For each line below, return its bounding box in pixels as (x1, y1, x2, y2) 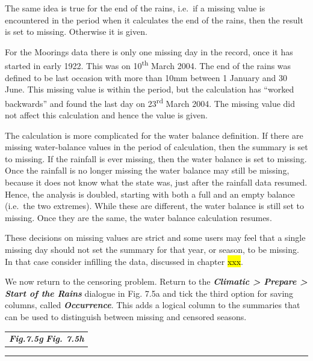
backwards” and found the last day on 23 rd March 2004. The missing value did (5, 95, 296, 109)
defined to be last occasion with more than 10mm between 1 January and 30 (5, 71, 288, 83)
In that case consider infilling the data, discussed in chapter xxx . (5, 255, 244, 267)
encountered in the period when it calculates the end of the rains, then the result (5, 13, 303, 26)
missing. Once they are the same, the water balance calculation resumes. (5, 211, 272, 223)
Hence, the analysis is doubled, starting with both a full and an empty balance (5, 187, 295, 200)
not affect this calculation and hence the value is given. (5, 109, 208, 121)
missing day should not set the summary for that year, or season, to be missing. (5, 243, 299, 255)
